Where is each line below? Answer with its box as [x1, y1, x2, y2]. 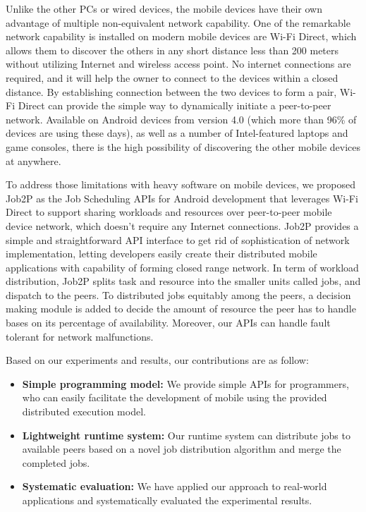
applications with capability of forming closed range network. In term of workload [6, 260, 359, 274]
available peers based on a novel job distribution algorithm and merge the [22, 441, 341, 456]
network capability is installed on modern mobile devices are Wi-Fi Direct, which [6, 29, 357, 44]
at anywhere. [6, 153, 61, 168]
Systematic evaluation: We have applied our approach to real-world [22, 479, 327, 494]
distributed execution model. [22, 404, 146, 419]
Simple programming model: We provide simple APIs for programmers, [22, 376, 349, 391]
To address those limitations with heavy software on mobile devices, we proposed [6, 177, 356, 192]
